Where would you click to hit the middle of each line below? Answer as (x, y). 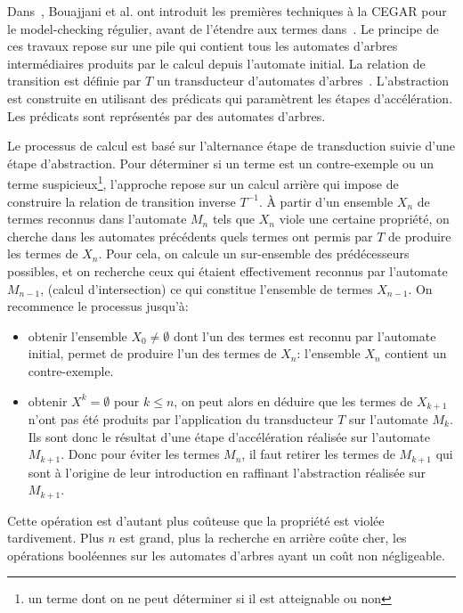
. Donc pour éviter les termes (140, 454)
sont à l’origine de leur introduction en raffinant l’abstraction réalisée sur (227, 472)
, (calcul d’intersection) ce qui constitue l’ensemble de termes (207, 288)
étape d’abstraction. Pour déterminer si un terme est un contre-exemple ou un (220, 163)
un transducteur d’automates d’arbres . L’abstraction (303, 81)
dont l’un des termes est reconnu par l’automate (305, 335)
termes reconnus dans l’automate (97, 219)
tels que (234, 219)
